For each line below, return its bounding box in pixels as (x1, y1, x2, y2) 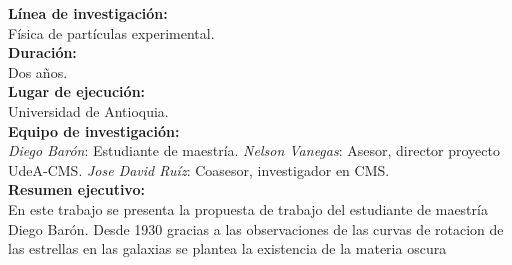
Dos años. (8, 61, 68, 82)
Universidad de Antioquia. (8, 100, 169, 121)
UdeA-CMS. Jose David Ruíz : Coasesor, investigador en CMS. (8, 159, 390, 180)
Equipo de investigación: (8, 120, 180, 141)
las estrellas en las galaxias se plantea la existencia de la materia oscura (8, 238, 447, 259)
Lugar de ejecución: (8, 81, 146, 102)
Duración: (8, 42, 77, 63)
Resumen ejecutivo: (8, 179, 145, 200)
